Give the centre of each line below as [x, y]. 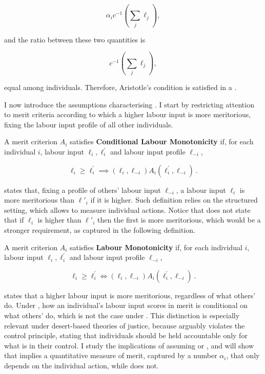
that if [14, 220]
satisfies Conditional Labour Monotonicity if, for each [161, 141]
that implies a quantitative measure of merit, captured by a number [111, 355]
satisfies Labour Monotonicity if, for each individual [156, 247]
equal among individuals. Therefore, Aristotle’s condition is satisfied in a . [120, 87]
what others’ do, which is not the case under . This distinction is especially [122, 315]
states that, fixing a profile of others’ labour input [83, 190]
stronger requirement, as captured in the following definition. [100, 229]
